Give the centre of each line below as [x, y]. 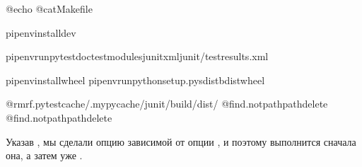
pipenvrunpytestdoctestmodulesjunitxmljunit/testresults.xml [137, 56]
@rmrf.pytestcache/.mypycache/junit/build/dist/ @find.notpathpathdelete [167, 104]
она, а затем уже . [44, 155]
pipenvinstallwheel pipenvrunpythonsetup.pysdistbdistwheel [135, 80]
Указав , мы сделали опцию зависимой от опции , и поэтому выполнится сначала [181, 141]
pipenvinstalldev [41, 32]
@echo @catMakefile [49, 8]
